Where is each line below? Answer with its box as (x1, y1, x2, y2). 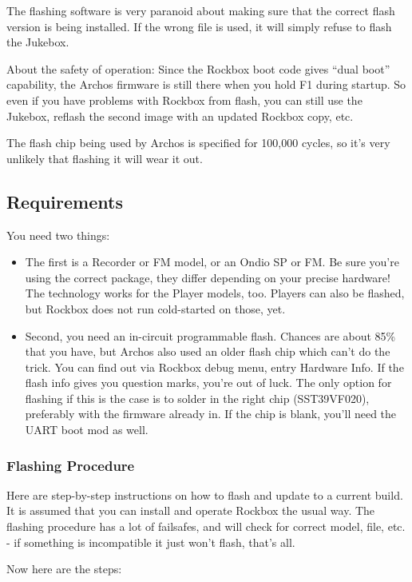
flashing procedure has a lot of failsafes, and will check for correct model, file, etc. (6, 518, 406, 535)
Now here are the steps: (6, 560, 122, 577)
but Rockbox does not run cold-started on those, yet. (25, 300, 286, 317)
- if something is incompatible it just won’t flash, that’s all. (6, 533, 295, 550)
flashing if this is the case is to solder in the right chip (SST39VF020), (25, 389, 370, 406)
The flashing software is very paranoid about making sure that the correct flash (6, 2, 395, 18)
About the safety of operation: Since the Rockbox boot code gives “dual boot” (6, 60, 390, 77)
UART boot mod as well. (25, 421, 149, 438)
